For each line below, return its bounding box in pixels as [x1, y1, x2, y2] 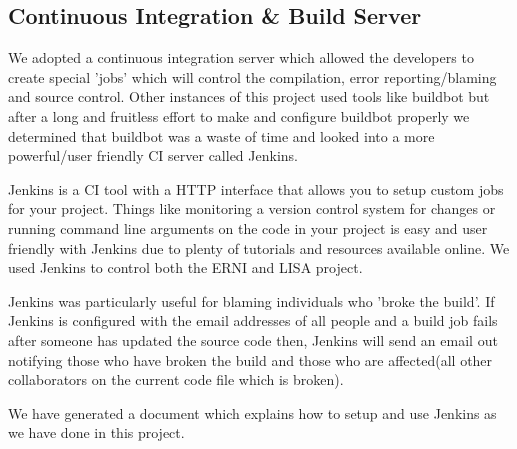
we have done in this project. [8, 422, 185, 443]
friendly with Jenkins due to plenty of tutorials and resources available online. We [8, 237, 510, 258]
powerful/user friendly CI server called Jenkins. [8, 145, 298, 166]
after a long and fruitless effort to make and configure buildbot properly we [8, 105, 470, 126]
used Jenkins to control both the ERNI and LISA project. [8, 257, 363, 278]
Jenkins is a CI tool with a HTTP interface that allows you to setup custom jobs [8, 178, 504, 199]
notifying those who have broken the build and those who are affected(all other [8, 349, 493, 370]
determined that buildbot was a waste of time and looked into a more [8, 125, 435, 146]
